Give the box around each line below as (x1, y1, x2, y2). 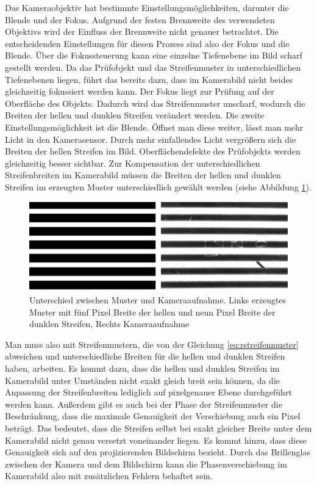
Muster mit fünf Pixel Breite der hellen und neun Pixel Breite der (29, 305, 276, 318)
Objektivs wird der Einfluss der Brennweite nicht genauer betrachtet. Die (5, 25, 279, 38)
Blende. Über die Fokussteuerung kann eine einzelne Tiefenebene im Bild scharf (5, 49, 302, 62)
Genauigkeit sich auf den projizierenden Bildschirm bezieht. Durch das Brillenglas (5, 446, 310, 458)
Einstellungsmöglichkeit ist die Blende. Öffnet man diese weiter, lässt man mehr (5, 120, 304, 133)
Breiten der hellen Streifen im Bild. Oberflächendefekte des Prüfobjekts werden (5, 145, 301, 157)
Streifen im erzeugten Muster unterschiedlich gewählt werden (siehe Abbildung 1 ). (5, 180, 312, 193)
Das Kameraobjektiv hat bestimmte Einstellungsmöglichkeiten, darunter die (5, 1, 289, 13)
